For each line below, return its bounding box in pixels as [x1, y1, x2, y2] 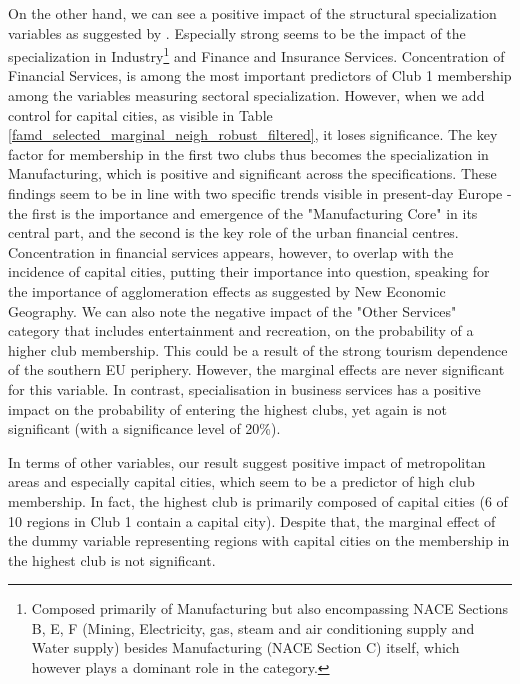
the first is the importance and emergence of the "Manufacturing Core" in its [8, 202, 478, 223]
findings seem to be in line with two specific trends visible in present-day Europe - [8, 183, 512, 203]
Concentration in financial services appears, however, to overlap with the [8, 241, 454, 262]
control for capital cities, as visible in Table [8, 104, 273, 125]
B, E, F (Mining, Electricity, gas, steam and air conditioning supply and [31, 617, 475, 638]
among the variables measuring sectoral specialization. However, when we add [8, 85, 485, 106]
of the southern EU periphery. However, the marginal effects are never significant [8, 359, 505, 380]
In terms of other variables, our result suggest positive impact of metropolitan [8, 451, 486, 472]
